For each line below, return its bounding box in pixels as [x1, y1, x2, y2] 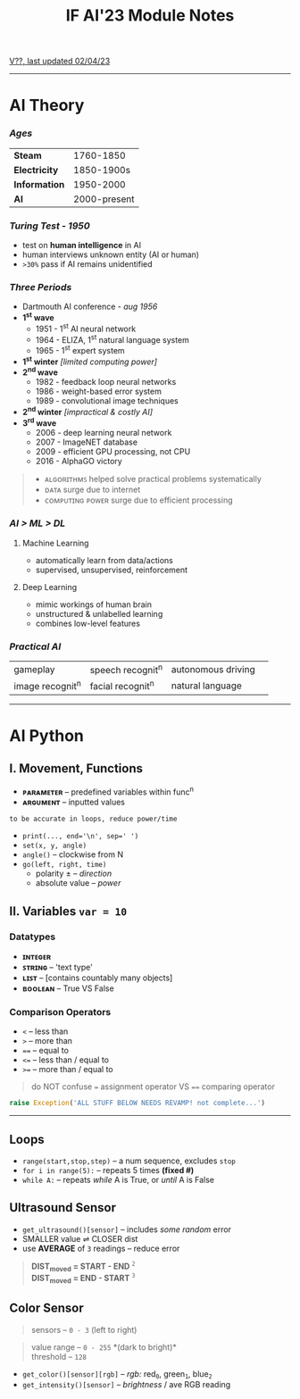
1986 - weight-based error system [35, 386, 162, 397]
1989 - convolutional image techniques [35, 396, 179, 406]
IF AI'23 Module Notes [65, 5, 235, 26]
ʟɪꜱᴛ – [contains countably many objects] [21, 972, 173, 983]
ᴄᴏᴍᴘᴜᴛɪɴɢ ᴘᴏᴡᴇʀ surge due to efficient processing [44, 495, 233, 505]
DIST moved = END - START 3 [30, 1272, 136, 1286]
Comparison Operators [9, 1006, 112, 1019]
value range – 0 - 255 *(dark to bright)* [30, 1341, 177, 1353]
